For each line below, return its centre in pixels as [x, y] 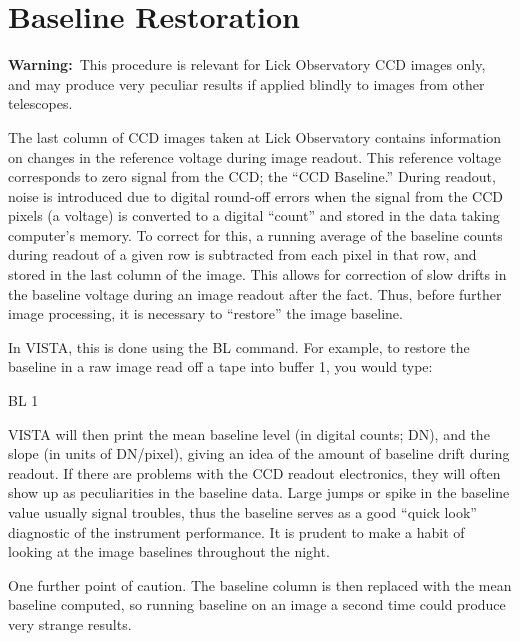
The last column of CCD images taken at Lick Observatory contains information [255, 136]
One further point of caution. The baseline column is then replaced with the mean [260, 584]
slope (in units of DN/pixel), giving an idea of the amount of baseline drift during [259, 453]
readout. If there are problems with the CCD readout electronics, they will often [254, 472]
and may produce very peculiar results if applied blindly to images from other [246, 83]
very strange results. [70, 623]
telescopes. [40, 103]
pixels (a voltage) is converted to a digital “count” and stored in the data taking [254, 215]
